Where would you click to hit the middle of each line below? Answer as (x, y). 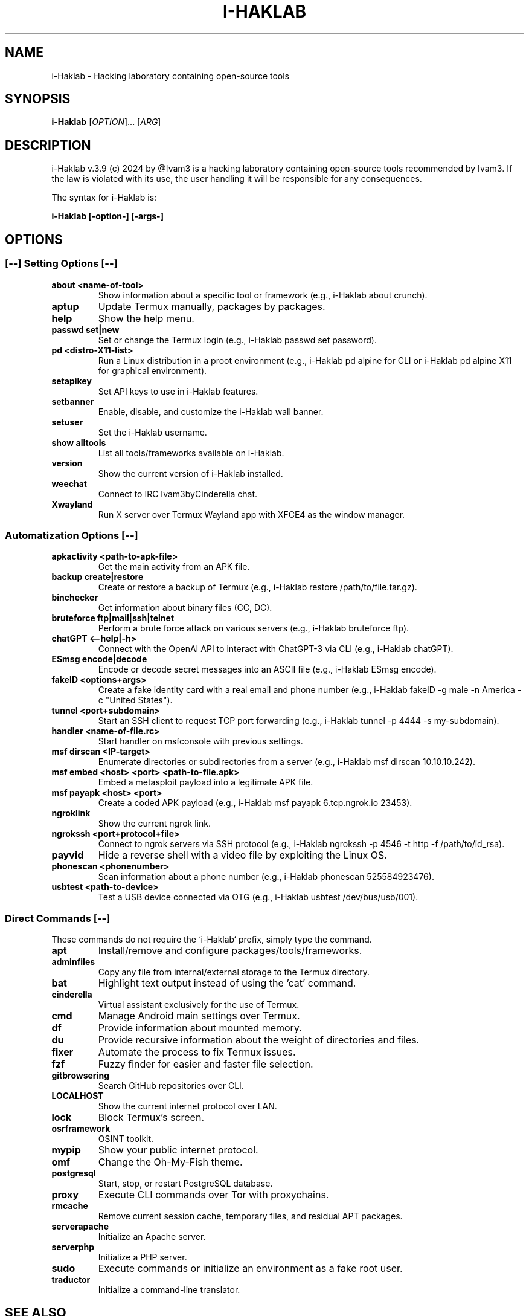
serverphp (73, 1247)
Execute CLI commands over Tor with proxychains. (213, 1195)
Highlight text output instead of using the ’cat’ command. (227, 983)
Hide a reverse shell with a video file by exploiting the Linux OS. (242, 855)
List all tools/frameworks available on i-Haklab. (191, 453)
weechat (69, 483)
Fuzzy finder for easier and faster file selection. (206, 1064)
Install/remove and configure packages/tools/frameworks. (230, 950)
